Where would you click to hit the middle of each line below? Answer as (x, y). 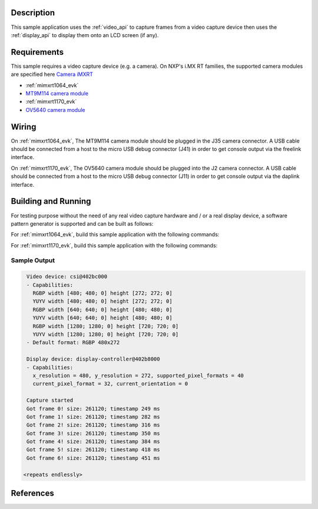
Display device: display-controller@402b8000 (93, 359)
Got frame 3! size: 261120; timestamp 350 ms (93, 433)
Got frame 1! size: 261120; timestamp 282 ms (93, 417)
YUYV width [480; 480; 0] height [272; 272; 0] (103, 301)
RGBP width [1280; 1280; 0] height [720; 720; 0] (106, 326)
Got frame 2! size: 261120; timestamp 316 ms (93, 425)
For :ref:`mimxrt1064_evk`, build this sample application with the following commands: (115, 234)
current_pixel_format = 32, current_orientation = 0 (110, 384)
